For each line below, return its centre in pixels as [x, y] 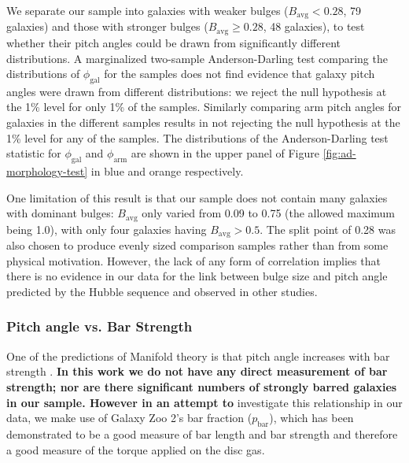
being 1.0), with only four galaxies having [107, 229]
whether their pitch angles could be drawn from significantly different [174, 42]
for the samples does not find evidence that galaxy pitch [240, 74]
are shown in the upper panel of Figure [225, 153]
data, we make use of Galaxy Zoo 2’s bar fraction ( [129, 418]
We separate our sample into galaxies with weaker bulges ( [147, 10]
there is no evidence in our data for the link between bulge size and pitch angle [197, 276]
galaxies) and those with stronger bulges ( [107, 26]
